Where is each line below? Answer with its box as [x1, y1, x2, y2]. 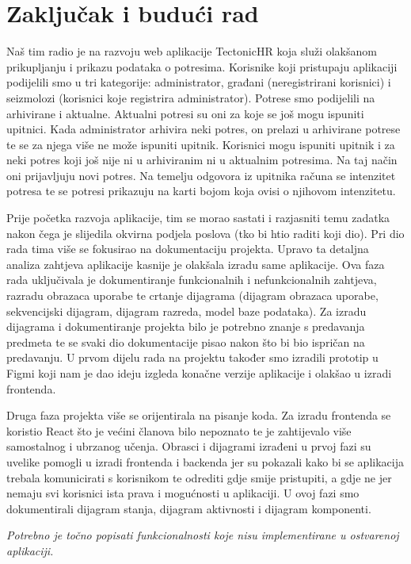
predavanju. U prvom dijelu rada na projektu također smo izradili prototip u [6, 349, 379, 366]
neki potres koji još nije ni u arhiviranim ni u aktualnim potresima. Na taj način [6, 152, 398, 168]
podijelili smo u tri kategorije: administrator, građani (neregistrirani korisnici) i [6, 74, 391, 90]
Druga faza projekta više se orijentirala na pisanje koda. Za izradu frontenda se [6, 407, 391, 424]
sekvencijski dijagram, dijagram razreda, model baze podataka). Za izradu [6, 302, 367, 319]
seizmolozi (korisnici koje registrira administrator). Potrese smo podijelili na [6, 89, 375, 106]
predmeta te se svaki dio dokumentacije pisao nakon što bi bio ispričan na [6, 333, 365, 350]
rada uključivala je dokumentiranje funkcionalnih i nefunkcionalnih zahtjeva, [6, 271, 377, 288]
